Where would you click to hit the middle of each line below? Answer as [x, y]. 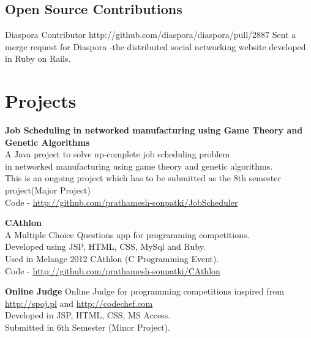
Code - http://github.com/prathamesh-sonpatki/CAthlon [113, 270]
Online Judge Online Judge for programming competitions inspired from [144, 291]
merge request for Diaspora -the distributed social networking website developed [155, 46]
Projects [41, 101]
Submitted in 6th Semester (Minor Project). [88, 327]
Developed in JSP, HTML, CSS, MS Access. [88, 315]
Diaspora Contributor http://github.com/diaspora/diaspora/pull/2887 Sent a [151, 35]
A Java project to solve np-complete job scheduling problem [118, 154]
